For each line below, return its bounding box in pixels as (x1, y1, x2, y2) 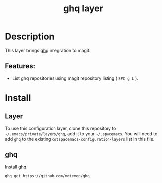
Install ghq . (5, 164, 28, 170)
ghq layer (63, 3, 103, 14)
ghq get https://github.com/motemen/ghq (5, 173, 90, 178)
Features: (5, 62, 36, 70)
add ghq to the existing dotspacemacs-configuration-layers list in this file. (5, 136, 155, 142)
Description (5, 31, 54, 42)
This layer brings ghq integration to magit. (5, 47, 91, 53)
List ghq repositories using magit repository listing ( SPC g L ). (12, 75, 139, 81)
